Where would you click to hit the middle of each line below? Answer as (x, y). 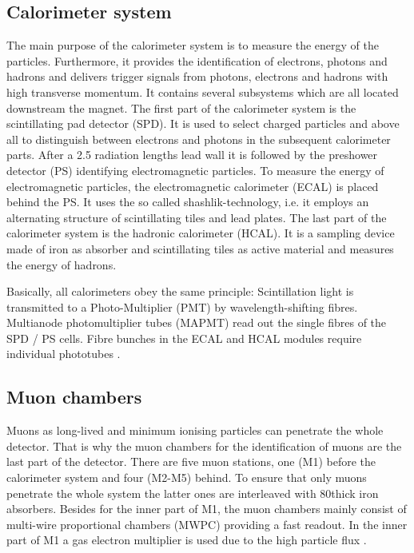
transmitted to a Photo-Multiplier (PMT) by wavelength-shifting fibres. (182, 306)
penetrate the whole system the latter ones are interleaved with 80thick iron (193, 493)
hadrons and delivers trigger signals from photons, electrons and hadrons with (197, 76)
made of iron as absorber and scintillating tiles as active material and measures (200, 248)
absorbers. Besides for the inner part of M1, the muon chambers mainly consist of (207, 509)
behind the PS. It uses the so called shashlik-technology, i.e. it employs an (188, 202)
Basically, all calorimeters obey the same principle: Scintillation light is (180, 291)
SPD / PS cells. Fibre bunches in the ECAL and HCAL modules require (184, 338)
